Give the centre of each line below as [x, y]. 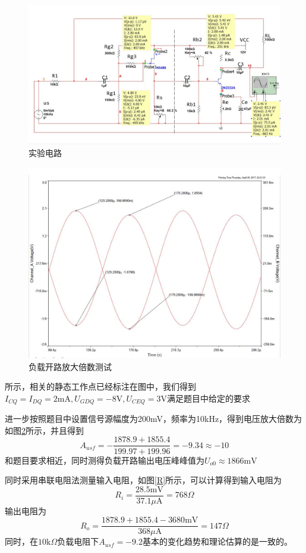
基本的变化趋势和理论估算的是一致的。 [217, 541]
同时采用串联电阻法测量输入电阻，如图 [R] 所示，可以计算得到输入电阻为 [143, 480]
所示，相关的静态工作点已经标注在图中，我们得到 [100, 386]
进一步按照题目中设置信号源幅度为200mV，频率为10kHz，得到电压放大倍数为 [154, 419]
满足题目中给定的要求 [208, 398]
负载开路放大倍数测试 [70, 366]
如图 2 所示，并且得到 [44, 430]
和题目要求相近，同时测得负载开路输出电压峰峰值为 [105, 460]
